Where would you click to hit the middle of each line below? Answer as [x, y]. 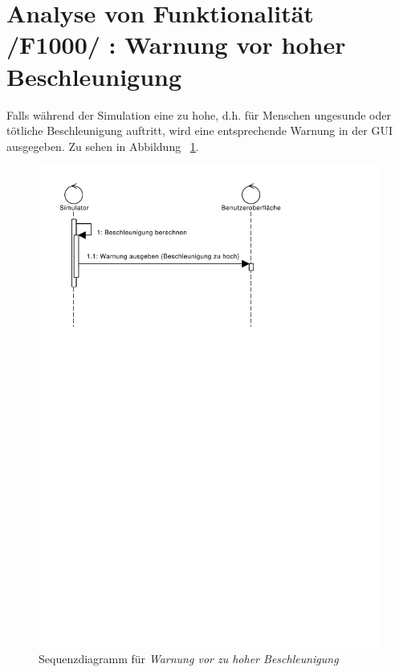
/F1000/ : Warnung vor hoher [176, 45]
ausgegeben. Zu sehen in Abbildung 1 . [103, 146]
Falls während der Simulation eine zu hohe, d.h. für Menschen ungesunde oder [199, 114]
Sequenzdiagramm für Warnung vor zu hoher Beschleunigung [189, 658]
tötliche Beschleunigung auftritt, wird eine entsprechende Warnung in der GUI [199, 130]
